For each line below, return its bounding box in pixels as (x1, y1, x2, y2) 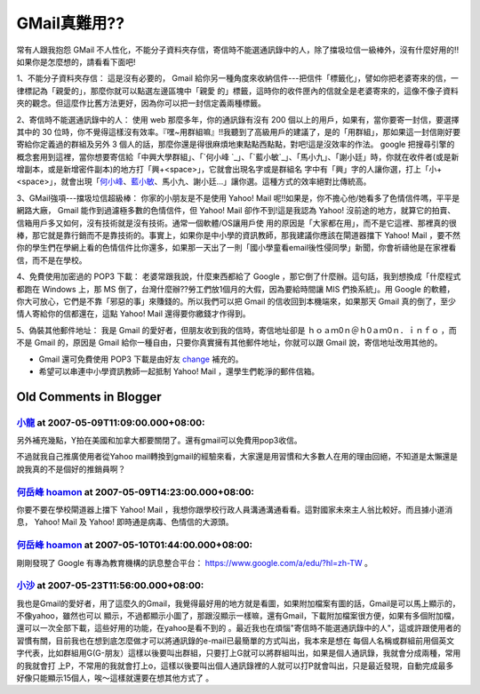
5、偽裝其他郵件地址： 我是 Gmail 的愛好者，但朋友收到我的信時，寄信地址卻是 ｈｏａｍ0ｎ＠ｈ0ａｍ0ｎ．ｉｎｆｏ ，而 (16, 324, 457, 335)
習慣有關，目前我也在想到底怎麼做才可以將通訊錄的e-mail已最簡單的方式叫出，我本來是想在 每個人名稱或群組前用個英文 (16, 635, 455, 646)
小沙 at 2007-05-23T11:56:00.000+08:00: (16, 579, 204, 592)
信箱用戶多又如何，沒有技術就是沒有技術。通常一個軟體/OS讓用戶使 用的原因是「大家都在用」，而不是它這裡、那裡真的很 (16, 218, 457, 228)
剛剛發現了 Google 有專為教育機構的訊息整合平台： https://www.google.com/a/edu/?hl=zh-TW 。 (16, 557, 373, 568)
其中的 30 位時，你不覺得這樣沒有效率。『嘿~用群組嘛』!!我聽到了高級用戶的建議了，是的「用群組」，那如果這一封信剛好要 (16, 126, 461, 137)
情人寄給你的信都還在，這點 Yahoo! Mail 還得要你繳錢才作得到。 (16, 308, 251, 319)
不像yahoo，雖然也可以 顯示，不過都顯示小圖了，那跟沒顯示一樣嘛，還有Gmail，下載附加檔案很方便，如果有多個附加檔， (16, 610, 460, 621)
